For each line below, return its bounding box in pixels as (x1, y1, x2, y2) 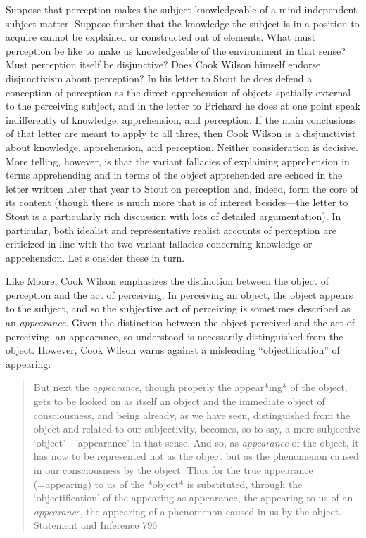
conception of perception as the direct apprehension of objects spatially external (6, 84, 351, 99)
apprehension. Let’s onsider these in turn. (6, 250, 185, 264)
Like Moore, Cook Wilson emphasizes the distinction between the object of (6, 274, 329, 288)
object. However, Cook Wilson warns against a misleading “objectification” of (6, 342, 340, 357)
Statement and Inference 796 (33, 518, 158, 532)
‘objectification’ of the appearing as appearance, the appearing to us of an (33, 490, 353, 505)
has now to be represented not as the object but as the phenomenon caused (33, 449, 359, 463)
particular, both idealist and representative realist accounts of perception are (6, 222, 336, 237)
